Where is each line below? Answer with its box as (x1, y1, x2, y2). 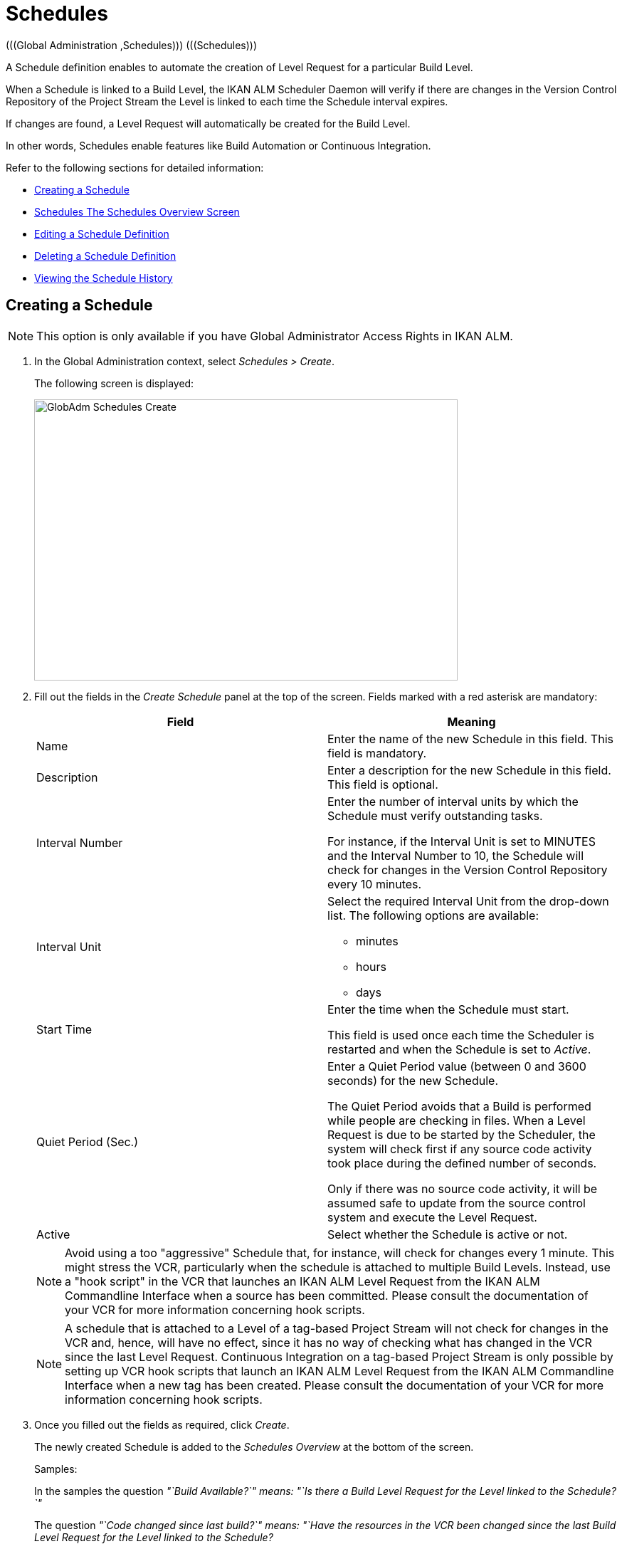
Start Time (36, 1022, 93, 1036)
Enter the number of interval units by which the (327, 794, 579, 809)
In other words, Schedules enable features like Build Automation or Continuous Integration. (6, 139, 431, 152)
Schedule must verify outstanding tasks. (327, 808, 543, 823)
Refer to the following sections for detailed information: (6, 161, 264, 174)
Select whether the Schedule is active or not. (327, 1227, 568, 1241)
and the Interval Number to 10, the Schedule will (327, 848, 584, 863)
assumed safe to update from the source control (327, 1195, 586, 1210)
